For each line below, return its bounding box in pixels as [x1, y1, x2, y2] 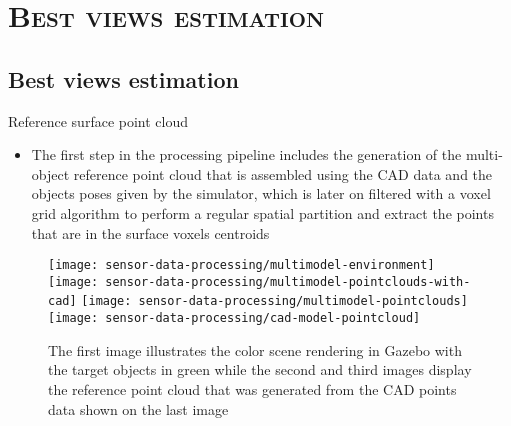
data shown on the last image [48, 398, 229, 419]
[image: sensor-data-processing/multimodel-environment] [48, 258, 435, 273]
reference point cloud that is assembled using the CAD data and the [73, 163, 493, 184]
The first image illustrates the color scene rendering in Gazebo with [48, 339, 462, 360]
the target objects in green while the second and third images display [48, 359, 472, 380]
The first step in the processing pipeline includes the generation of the [31, 144, 462, 165]
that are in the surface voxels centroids [31, 222, 270, 243]
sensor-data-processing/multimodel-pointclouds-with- [105, 274, 471, 289]
